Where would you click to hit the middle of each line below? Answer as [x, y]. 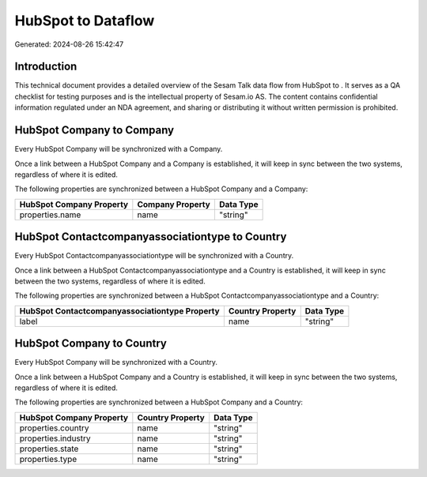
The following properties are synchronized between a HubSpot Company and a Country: [159, 402]
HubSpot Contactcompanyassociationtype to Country [151, 237]
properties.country [54, 428]
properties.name [50, 215]
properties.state [49, 449]
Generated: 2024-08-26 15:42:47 [69, 44]
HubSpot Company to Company [94, 130]
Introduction [46, 67]
